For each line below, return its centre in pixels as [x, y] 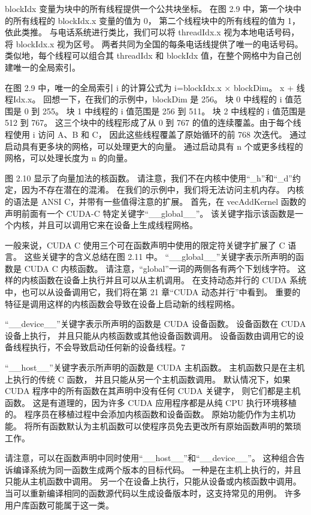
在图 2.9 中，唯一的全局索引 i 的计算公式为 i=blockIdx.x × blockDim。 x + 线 [155, 87]
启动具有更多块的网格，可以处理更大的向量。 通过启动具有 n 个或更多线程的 [154, 146]
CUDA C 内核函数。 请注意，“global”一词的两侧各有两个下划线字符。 [159, 268]
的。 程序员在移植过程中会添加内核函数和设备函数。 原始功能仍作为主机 [146, 414]
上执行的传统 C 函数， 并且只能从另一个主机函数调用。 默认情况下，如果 [148, 379]
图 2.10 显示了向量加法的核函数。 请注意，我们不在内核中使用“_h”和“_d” [149, 178]
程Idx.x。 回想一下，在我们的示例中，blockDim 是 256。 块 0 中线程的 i [144, 99]
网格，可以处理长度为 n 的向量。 [69, 158]
